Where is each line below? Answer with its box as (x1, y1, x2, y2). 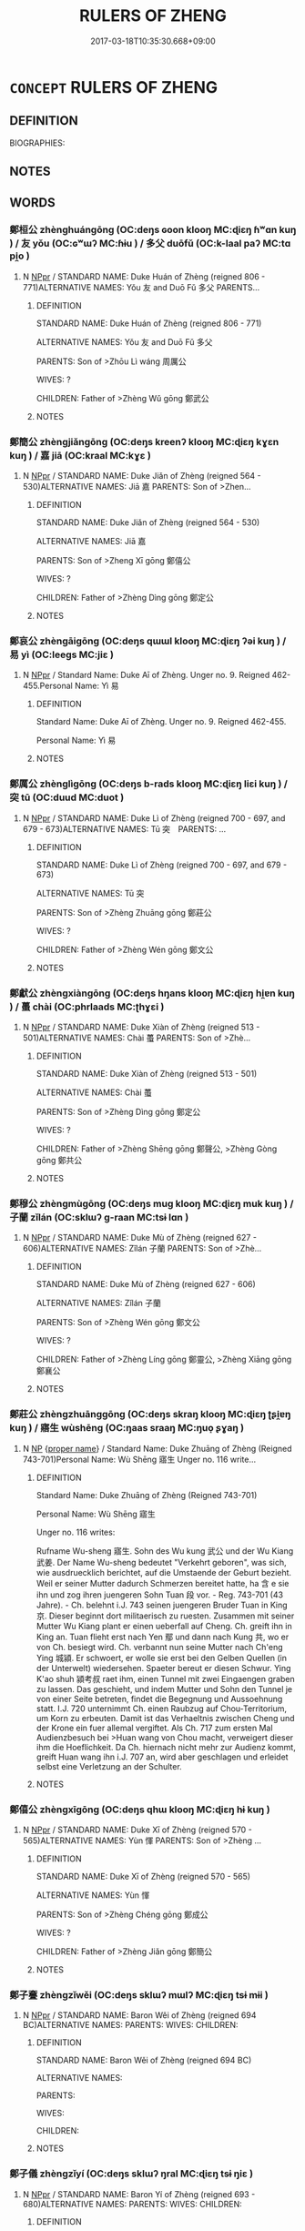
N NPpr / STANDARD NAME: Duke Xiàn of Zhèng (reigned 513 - (22, 1021, 260, 1033)
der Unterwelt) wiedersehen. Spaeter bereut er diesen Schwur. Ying (36, 1662, 291, 1673)
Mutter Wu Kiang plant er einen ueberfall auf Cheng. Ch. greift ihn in (36, 1620, 293, 1631)
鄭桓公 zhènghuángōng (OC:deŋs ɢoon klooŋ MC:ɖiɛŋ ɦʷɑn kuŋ (9, 224, 297, 237)
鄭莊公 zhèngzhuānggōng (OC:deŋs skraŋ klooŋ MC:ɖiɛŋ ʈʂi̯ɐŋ (9, 1408, 291, 1421)
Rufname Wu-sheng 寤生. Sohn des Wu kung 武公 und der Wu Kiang (36, 1545, 294, 1557)
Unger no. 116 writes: (36, 1526, 116, 1537)
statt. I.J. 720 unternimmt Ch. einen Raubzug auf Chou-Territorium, (36, 1703, 288, 1714)
